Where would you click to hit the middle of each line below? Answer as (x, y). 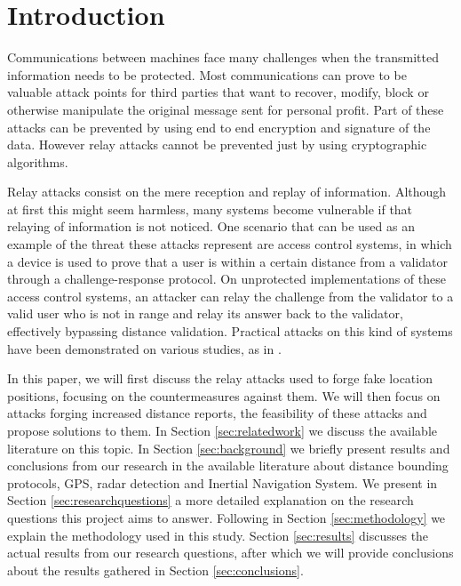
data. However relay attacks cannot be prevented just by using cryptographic (217, 144)
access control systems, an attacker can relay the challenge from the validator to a (230, 296)
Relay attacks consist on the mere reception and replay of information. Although (227, 192)
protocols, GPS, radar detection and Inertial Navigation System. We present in (223, 482)
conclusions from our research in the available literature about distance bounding (228, 466)
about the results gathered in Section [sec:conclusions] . (155, 570)
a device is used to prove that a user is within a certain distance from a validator (227, 261)
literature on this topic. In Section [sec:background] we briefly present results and (229, 448)
